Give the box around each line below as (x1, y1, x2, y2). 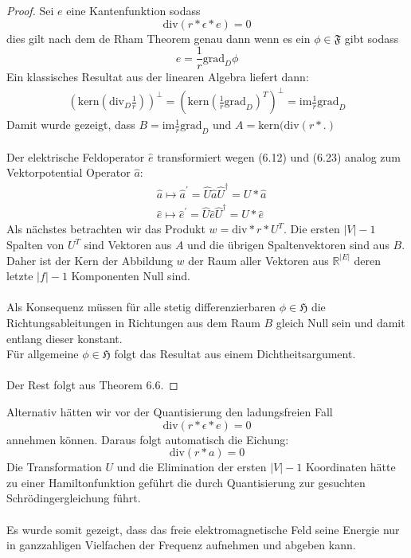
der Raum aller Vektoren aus (188, 252, 329, 268)
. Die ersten (284, 220, 340, 237)
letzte (6, 267, 33, 284)
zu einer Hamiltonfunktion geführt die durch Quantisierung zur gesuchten (6, 474, 366, 490)
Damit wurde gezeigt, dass (6, 116, 135, 133)
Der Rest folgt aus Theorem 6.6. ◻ (6, 377, 178, 393)
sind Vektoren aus (84, 236, 172, 253)
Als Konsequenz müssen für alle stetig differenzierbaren (6, 299, 276, 315)
